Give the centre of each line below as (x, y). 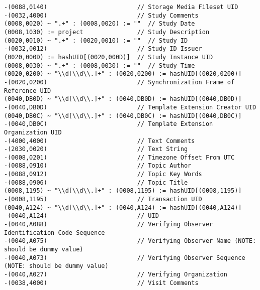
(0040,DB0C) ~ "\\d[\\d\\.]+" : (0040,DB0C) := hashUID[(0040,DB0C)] (123, 116)
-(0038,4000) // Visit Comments (101, 283)
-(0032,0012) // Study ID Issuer (103, 49)
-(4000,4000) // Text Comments (100, 141)
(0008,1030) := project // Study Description (107, 32)
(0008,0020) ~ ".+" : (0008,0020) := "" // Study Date (100, 24)
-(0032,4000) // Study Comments (101, 15)
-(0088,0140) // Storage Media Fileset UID (121, 7)
